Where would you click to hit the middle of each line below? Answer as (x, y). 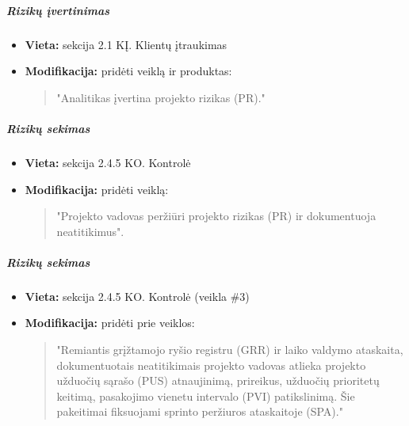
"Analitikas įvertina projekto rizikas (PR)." (161, 97)
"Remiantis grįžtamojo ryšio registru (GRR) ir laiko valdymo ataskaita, (230, 350)
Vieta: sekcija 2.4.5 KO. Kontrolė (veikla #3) (137, 296)
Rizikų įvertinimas (58, 10)
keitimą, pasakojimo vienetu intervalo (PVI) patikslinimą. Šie (206, 396)
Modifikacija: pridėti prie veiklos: (110, 323)
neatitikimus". (90, 231)
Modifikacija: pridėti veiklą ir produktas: (128, 71)
